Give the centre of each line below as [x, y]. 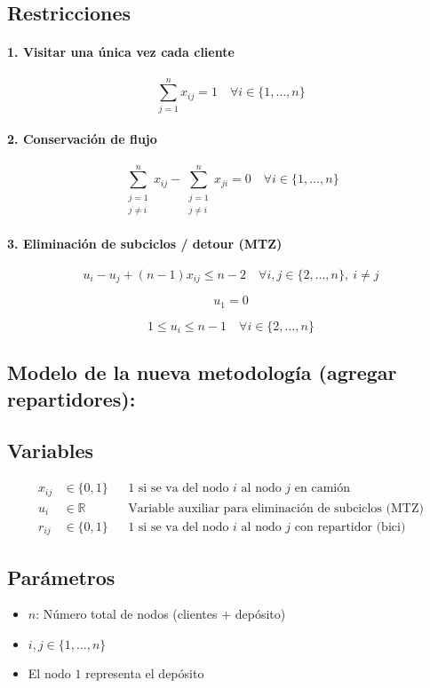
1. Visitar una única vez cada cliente [121, 52]
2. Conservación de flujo [82, 139]
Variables [51, 451]
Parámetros [61, 577]
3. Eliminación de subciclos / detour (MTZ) [145, 243]
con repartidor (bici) [350, 527]
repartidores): [72, 398]
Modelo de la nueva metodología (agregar [202, 372]
